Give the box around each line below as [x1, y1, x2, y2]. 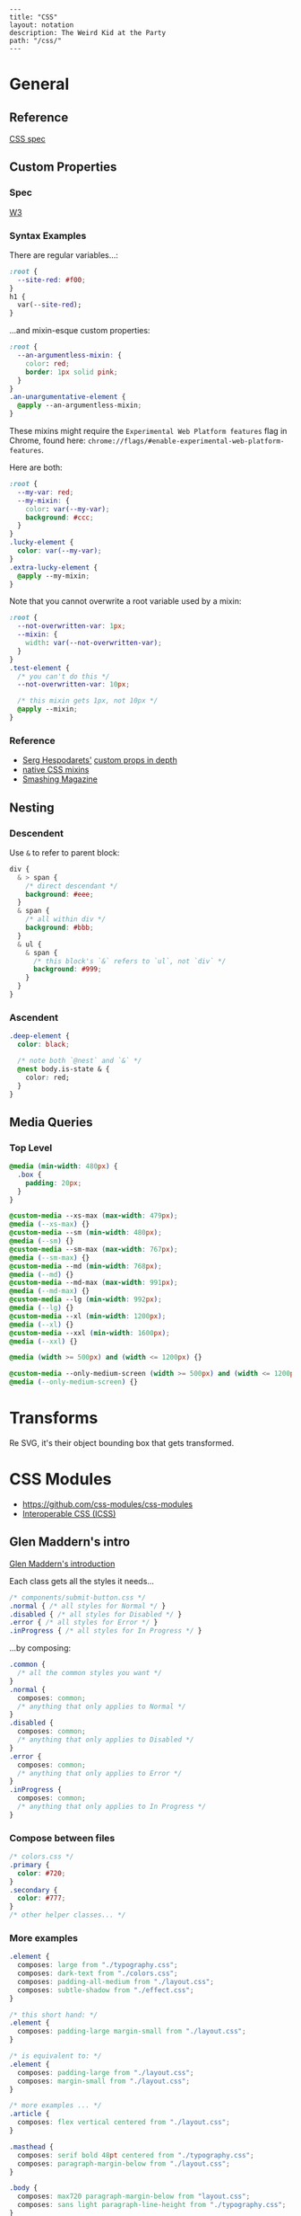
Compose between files [9, 1831, 116, 1844]
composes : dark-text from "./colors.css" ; [17, 1969, 178, 1978]
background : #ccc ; [25, 513, 94, 522]
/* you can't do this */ [17, 671, 110, 681]
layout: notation [9, 21, 74, 30]
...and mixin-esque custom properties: [9, 325, 150, 336]
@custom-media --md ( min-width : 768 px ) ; [9, 1262, 163, 1271]
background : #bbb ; [25, 923, 94, 933]
